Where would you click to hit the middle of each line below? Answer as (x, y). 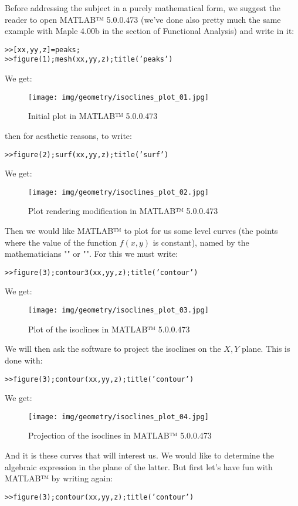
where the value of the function (61, 242)
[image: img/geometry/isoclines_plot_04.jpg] (118, 417)
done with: (24, 360)
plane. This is (266, 349)
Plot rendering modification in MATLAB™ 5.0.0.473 (123, 211)
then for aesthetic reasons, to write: (68, 135)
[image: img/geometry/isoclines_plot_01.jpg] (118, 97)
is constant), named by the (201, 242)
